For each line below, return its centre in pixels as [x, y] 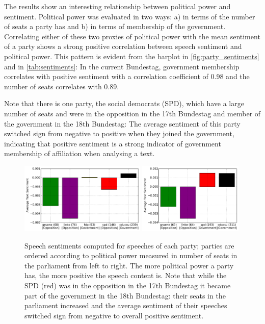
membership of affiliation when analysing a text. [79, 153]
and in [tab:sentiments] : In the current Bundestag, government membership [122, 66]
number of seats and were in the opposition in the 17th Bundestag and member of [132, 113]
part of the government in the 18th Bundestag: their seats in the [125, 295]
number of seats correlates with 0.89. [62, 86]
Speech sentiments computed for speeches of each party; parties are [129, 245]
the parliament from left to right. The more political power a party [129, 265]
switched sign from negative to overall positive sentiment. [114, 315]
